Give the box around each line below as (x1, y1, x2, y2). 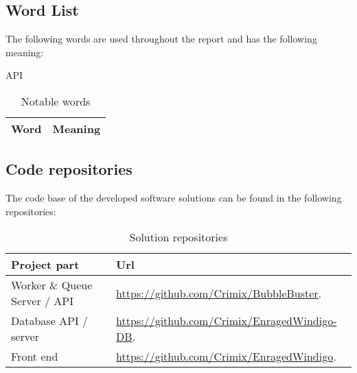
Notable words (21, 93, 91, 109)
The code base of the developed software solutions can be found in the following (5, 191, 342, 205)
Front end (11, 348, 58, 365)
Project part (11, 256, 80, 273)
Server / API (11, 293, 73, 309)
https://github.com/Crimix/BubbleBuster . (116, 285, 322, 301)
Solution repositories (129, 229, 228, 245)
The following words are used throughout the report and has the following (5, 32, 317, 46)
